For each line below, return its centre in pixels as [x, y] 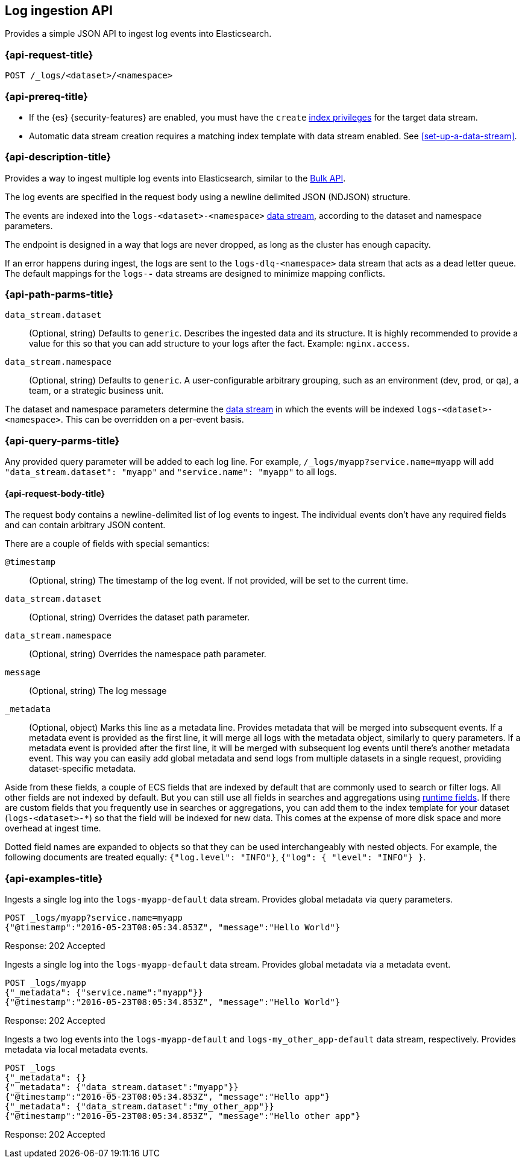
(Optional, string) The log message [98, 691]
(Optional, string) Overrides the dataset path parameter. [140, 617]
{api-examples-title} [54, 878]
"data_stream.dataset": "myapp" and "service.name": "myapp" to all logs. [171, 472]
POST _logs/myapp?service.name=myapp [94, 918]
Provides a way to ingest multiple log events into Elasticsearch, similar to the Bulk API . [175, 178]
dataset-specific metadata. [83, 769]
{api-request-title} [49, 55]
